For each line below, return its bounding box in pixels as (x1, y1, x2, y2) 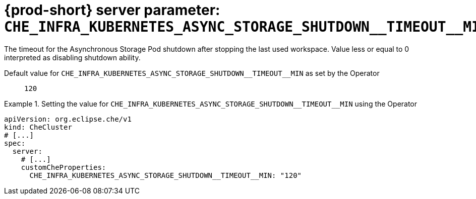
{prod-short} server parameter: (4, 2, 220, 19)
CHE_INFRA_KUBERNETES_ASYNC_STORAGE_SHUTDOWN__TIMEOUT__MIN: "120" (29, 171, 302, 179)
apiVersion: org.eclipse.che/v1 (4, 115, 132, 123)
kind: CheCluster (4, 123, 72, 131)
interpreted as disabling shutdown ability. (4, 53, 141, 62)
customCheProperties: (21, 163, 106, 171)
